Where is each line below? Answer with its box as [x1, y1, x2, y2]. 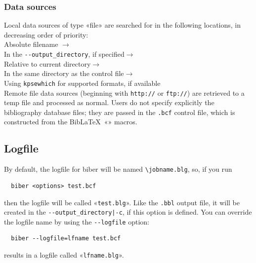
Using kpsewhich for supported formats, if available [4, 77, 161, 88]
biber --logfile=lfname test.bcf [11, 235, 121, 242]
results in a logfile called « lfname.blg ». [4, 250, 124, 260]
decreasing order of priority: [4, 29, 88, 39]
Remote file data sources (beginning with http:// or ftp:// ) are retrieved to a [4, 87, 245, 98]
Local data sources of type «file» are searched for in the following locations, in [4, 20, 241, 30]
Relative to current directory [4, 58, 91, 69]
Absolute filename [4, 39, 58, 49]
